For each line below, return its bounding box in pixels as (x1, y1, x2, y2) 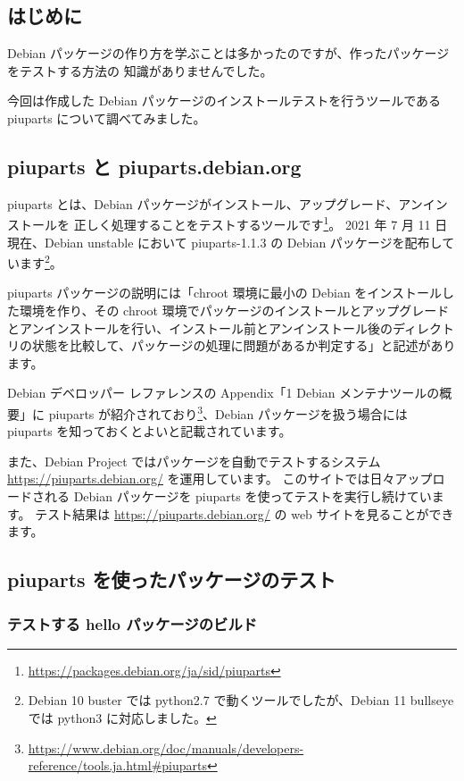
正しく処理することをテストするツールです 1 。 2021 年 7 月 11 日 (73, 213, 448, 234)
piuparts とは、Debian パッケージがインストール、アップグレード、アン (7, 194, 423, 213)
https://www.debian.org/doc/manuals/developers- (28, 738, 304, 757)
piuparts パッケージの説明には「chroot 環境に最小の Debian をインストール (7, 283, 443, 302)
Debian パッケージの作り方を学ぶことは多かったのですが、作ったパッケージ (7, 44, 450, 63)
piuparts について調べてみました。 (7, 108, 206, 127)
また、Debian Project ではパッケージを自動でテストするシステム (7, 451, 381, 470)
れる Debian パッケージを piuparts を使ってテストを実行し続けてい (44, 487, 432, 506)
